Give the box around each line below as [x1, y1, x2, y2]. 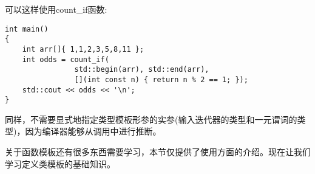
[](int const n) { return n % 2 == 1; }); [74, 75, 248, 84]
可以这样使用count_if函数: [5, 3, 107, 15]
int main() [5, 24, 49, 33]
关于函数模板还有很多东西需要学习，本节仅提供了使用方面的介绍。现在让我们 [5, 145, 311, 158]
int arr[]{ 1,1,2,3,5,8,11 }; [22, 44, 144, 54]
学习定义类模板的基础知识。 [5, 157, 115, 170]
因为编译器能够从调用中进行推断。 [25, 125, 161, 137]
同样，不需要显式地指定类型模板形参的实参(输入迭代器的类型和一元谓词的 [5, 113, 297, 125]
